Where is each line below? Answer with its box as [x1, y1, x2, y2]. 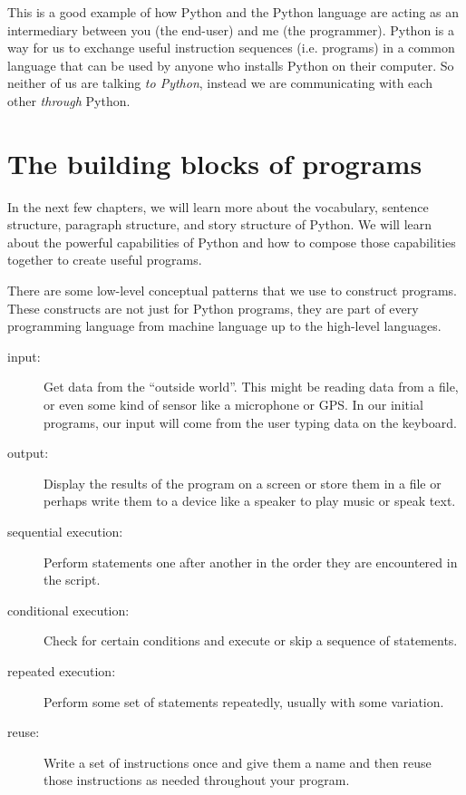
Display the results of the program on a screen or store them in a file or [44, 473, 442, 492]
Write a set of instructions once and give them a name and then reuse [44, 752, 432, 771]
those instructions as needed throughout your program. [44, 771, 350, 790]
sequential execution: [7, 522, 123, 540]
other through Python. [7, 91, 131, 110]
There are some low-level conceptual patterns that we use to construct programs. [7, 281, 457, 300]
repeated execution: [7, 661, 116, 680]
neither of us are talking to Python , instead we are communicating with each [7, 73, 432, 92]
